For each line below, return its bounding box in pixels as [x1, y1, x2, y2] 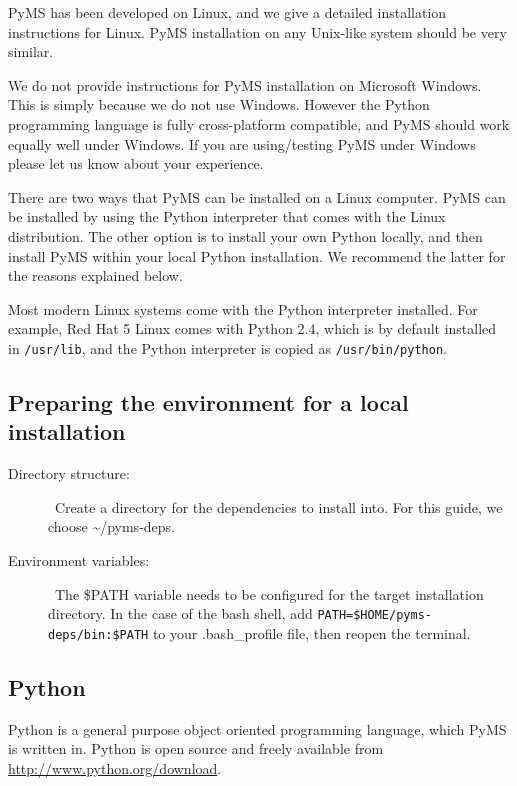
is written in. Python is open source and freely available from [8, 738, 384, 759]
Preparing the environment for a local [8, 386, 409, 417]
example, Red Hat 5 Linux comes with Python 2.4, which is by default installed [8, 318, 497, 339]
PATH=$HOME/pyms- [317, 608, 432, 623]
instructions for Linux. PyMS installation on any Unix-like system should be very [8, 21, 507, 42]
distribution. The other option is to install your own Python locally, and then [8, 225, 483, 246]
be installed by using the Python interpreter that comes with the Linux [8, 206, 446, 227]
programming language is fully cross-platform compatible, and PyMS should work [8, 113, 510, 134]
